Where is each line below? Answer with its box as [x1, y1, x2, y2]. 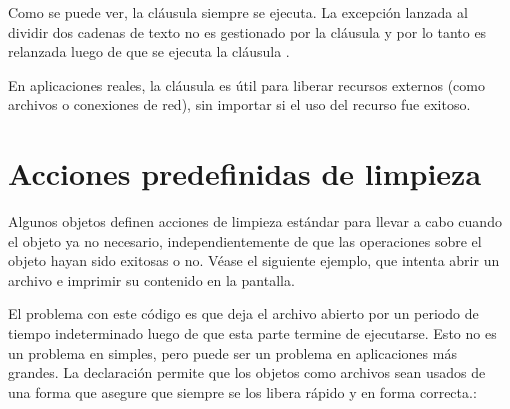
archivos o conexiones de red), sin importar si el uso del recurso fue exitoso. [8, 94, 471, 115]
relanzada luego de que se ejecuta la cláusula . [8, 41, 290, 62]
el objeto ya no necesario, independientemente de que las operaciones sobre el [8, 230, 482, 251]
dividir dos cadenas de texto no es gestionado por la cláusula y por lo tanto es [8, 21, 487, 42]
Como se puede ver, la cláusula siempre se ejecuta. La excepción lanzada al [8, 2, 468, 22]
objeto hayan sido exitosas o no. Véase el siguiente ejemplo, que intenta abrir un [8, 250, 500, 271]
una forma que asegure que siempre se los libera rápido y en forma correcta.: [8, 381, 477, 402]
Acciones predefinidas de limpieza [8, 153, 482, 194]
